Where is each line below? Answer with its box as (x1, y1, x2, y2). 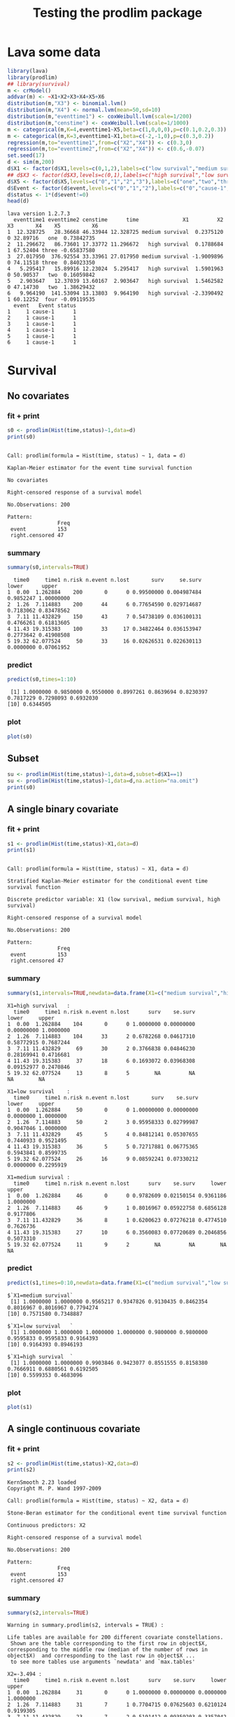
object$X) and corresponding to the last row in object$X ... (7, 1653, 196, 1660)
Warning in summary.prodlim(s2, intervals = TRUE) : (7, 1622, 164, 1629)
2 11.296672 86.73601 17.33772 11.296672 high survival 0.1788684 (7, 241, 224, 248)
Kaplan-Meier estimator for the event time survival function (7, 464, 192, 471)
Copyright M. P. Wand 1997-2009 (7, 1485, 101, 1492)
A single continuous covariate (7, 1423, 141, 1435)
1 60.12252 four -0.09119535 (7, 296, 96, 303)
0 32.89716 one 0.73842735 (7, 235, 96, 242)
